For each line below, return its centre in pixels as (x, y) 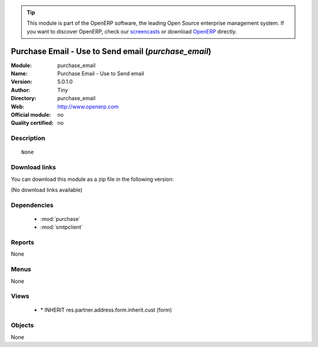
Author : (21, 90)
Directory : (24, 98)
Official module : (31, 115)
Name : (19, 74)
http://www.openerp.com (88, 107)
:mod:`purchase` (60, 219)
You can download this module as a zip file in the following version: (92, 179)
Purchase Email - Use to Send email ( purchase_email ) (111, 51)
